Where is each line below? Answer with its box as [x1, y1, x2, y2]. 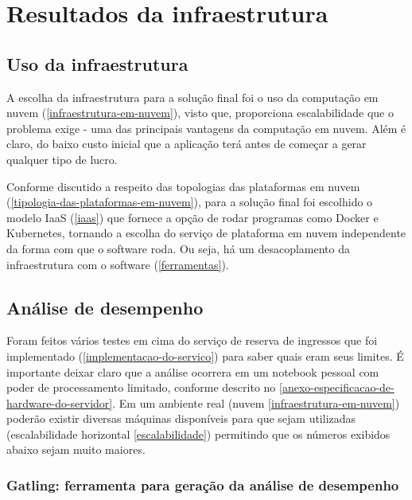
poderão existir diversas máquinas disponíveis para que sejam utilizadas [6, 410, 356, 427]
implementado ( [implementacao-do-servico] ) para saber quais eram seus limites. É [6, 347, 404, 364]
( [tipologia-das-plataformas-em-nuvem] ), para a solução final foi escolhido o [6, 193, 373, 210]
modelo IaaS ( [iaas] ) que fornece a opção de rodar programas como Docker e [6, 209, 379, 225]
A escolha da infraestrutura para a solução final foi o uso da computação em [6, 88, 379, 105]
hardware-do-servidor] [6, 394, 113, 411]
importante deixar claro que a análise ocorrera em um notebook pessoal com [6, 363, 379, 380]
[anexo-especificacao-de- [279, 379, 395, 396]
